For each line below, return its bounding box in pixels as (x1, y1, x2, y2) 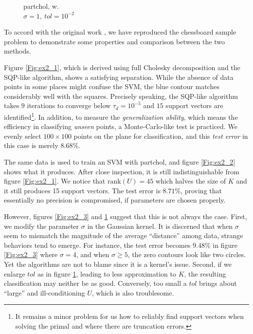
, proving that (181, 185, 222, 195)
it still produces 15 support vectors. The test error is (4, 185, 161, 195)
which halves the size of (156, 176, 226, 186)
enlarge (4, 268, 25, 278)
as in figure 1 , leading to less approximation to (37, 268, 176, 278)
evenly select (4, 130, 41, 141)
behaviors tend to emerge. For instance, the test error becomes (4, 240, 191, 250)
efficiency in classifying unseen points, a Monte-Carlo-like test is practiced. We (4, 121, 237, 131)
